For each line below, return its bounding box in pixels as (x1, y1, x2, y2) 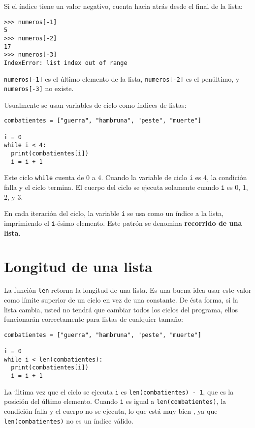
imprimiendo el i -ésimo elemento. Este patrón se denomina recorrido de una (4, 217, 242, 228)
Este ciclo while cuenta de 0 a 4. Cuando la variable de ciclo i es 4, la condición (4, 172, 247, 183)
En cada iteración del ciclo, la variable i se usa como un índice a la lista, (4, 208, 223, 218)
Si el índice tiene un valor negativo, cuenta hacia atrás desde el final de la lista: (4, 1, 243, 11)
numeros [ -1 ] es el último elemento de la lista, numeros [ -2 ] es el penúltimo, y (4, 73, 240, 84)
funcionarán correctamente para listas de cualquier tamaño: (4, 314, 183, 324)
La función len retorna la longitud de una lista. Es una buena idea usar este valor (4, 285, 252, 295)
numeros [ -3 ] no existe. (4, 83, 74, 93)
